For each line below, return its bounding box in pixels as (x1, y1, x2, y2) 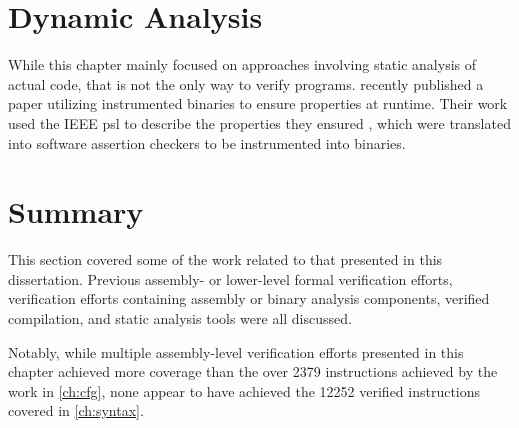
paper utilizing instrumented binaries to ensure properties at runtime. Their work (8, 93, 508, 114)
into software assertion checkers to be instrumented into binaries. (8, 132, 406, 153)
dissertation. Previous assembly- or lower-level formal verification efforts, (8, 268, 453, 289)
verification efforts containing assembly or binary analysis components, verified (8, 288, 490, 309)
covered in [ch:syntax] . (8, 400, 144, 421)
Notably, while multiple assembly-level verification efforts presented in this (8, 341, 464, 362)
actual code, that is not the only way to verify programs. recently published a (8, 73, 484, 94)
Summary (8, 191, 144, 232)
